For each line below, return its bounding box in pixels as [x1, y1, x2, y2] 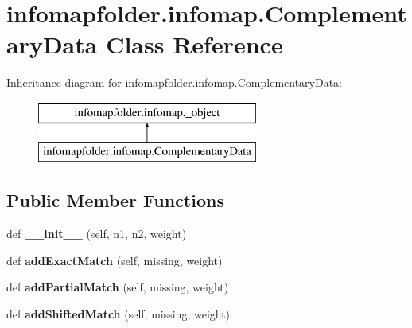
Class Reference [106, 28, 283, 61]
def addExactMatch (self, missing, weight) [6, 252, 223, 268]
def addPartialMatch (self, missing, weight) [6, 279, 229, 295]
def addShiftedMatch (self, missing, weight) [6, 306, 231, 322]
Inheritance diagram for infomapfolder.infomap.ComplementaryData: [6, 74, 343, 91]
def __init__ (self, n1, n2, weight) [6, 225, 187, 242]
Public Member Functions [6, 188, 224, 213]
